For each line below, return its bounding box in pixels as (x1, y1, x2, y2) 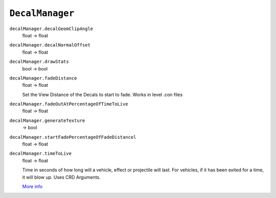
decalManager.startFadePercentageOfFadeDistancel (9, 134, 136, 140)
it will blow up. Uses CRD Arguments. (22, 174, 101, 180)
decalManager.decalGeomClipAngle (9, 26, 94, 32)
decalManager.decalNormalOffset (9, 42, 90, 48)
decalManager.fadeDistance (9, 75, 77, 81)
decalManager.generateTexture (9, 117, 85, 123)
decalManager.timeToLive (9, 151, 72, 157)
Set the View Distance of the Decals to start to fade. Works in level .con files (22, 91, 183, 97)
